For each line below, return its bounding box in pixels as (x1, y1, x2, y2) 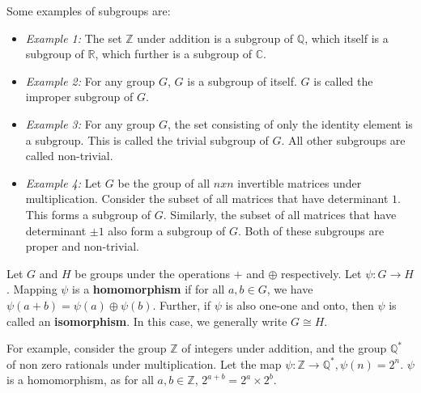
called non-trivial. (25, 147, 113, 164)
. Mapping (6, 281, 57, 298)
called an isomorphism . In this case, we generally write (6, 312, 287, 329)
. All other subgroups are (281, 131, 406, 148)
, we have (266, 281, 313, 298)
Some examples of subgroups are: (6, 2, 171, 19)
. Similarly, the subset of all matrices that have (163, 205, 397, 222)
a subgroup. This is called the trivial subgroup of (25, 131, 269, 148)
